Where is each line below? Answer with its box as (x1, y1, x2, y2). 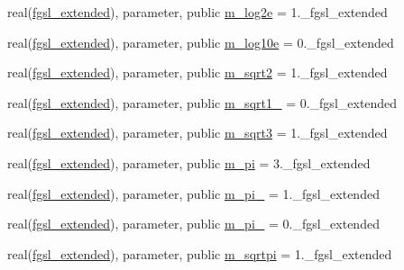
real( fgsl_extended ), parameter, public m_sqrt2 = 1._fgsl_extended (7, 63, 388, 82)
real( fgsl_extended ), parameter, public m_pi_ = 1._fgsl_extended (7, 184, 380, 202)
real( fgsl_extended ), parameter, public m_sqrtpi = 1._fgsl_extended (7, 244, 392, 263)
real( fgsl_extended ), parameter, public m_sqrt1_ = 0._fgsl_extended (7, 93, 398, 112)
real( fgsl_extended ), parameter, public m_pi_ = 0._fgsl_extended (7, 214, 380, 233)
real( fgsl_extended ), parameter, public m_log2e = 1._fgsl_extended (7, 3, 388, 21)
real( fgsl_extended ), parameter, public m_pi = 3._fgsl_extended (7, 153, 371, 172)
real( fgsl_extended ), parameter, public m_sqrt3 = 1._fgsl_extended (7, 123, 388, 142)
